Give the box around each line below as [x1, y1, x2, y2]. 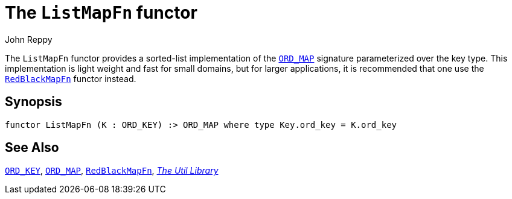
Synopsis [5, 94, 62, 110]
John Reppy [5, 34, 53, 45]
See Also [5, 140, 59, 156]
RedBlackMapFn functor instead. [5, 73, 136, 84]
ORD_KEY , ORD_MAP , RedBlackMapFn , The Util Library [5, 165, 219, 176]
